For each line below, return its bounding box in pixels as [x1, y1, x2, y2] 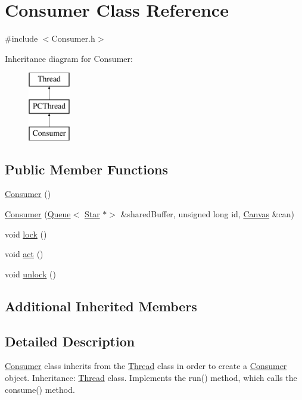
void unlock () [5, 267, 56, 280]
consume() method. [5, 383, 75, 395]
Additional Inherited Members [5, 296, 197, 315]
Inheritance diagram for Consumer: [5, 52, 133, 64]
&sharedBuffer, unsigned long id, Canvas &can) [120, 208, 295, 220]
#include [5, 32, 38, 45]
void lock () [5, 227, 47, 240]
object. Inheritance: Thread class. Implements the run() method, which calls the [5, 371, 297, 384]
